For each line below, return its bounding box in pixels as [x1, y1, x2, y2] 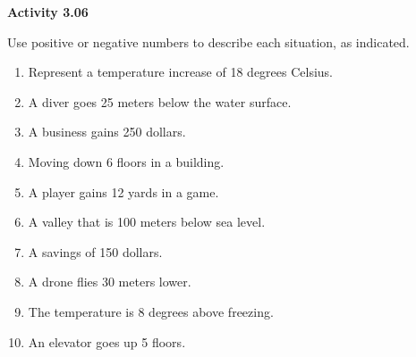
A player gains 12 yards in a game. [28, 182, 219, 201]
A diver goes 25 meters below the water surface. [28, 92, 292, 111]
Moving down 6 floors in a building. [28, 152, 225, 170]
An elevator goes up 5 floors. [28, 332, 186, 351]
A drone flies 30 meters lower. [28, 272, 191, 291]
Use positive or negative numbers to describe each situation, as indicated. [7, 32, 410, 51]
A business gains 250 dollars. [28, 122, 186, 141]
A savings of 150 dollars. [28, 242, 163, 261]
